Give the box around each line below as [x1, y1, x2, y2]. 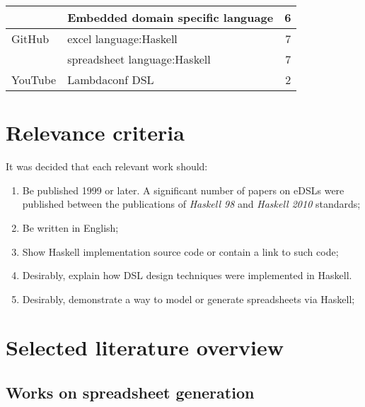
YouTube [11, 71, 57, 88]
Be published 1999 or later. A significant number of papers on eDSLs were [22, 182, 344, 197]
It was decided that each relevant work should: [6, 159, 208, 174]
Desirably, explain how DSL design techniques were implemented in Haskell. [22, 268, 352, 283]
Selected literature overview [6, 333, 284, 362]
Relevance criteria [6, 118, 185, 147]
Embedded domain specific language [67, 9, 274, 25]
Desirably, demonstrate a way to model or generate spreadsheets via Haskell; [22, 291, 355, 306]
